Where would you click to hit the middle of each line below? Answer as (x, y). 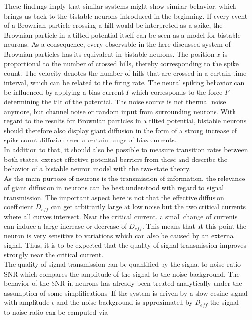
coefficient (19, 207)
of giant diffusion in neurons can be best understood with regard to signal (114, 188)
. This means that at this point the (194, 226)
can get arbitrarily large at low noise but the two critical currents (148, 207)
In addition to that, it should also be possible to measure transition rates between (126, 149)
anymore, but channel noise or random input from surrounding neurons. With (120, 111)
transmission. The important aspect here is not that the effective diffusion (114, 197)
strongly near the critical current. (54, 254)
